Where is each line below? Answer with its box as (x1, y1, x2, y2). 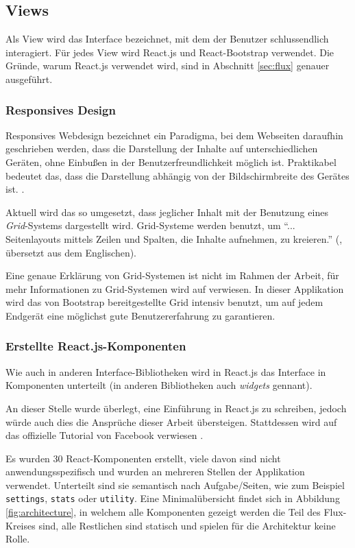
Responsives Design (5, 101, 116, 118)
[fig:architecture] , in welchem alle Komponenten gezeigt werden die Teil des (5, 505, 321, 519)
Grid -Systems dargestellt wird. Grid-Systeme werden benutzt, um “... (5, 218, 295, 233)
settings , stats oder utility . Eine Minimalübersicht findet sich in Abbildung (5, 491, 340, 505)
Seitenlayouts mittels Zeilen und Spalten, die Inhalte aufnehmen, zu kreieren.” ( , (5, 231, 343, 246)
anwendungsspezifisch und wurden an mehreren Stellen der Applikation (5, 464, 305, 479)
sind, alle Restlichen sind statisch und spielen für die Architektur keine (38, 518, 336, 532)
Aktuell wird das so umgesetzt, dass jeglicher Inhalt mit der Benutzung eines (5, 204, 328, 219)
